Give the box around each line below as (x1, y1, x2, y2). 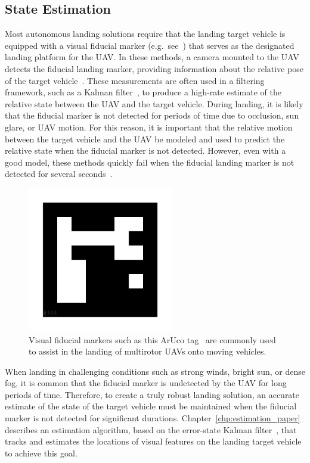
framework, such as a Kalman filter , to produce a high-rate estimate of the (5, 86, 281, 98)
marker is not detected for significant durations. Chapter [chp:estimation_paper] (5, 412, 300, 424)
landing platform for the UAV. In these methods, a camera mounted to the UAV (5, 51, 299, 63)
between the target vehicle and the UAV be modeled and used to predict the (5, 132, 285, 145)
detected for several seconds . (5, 167, 113, 180)
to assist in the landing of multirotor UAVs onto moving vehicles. (29, 345, 266, 358)
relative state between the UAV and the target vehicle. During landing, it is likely (5, 97, 303, 110)
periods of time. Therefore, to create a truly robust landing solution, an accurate (5, 388, 300, 400)
